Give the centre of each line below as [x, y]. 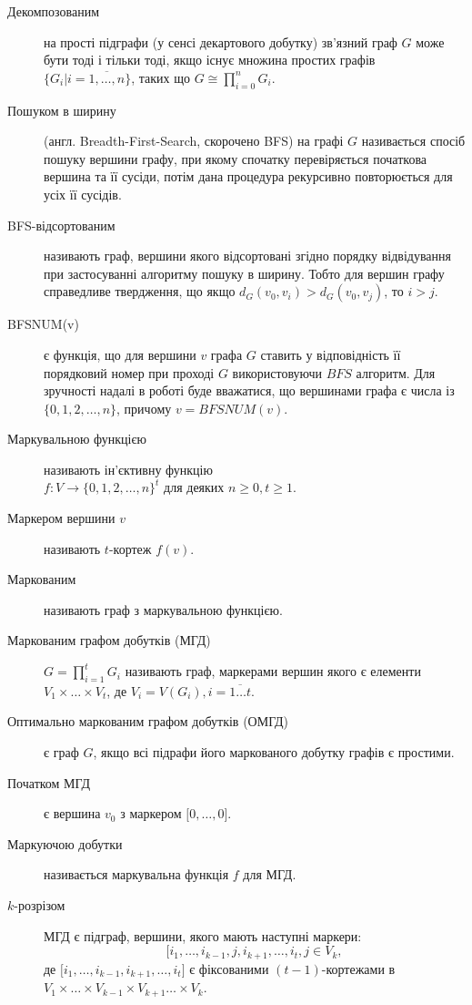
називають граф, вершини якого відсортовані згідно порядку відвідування [247, 256]
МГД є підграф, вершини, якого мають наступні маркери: [203, 935]
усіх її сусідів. [83, 194]
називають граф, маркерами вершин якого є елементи [273, 671]
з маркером [151, 813]
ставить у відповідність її [331, 354]
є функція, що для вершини [120, 354]
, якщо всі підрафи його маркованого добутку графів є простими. [274, 752]
